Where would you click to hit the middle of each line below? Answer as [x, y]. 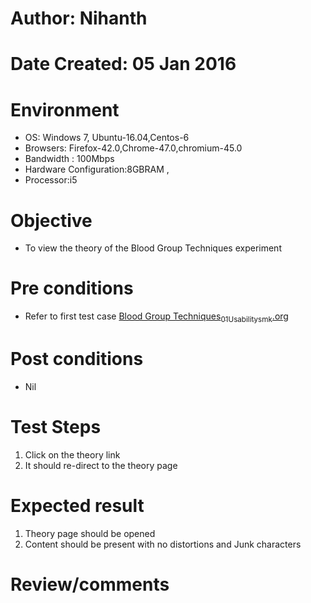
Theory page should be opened [90, 533]
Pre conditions [72, 288]
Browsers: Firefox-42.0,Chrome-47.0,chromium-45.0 [133, 148]
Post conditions [77, 359]
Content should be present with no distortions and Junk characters [163, 544]
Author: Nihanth [79, 18]
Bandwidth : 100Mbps [69, 159]
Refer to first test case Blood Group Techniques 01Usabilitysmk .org [156, 317]
